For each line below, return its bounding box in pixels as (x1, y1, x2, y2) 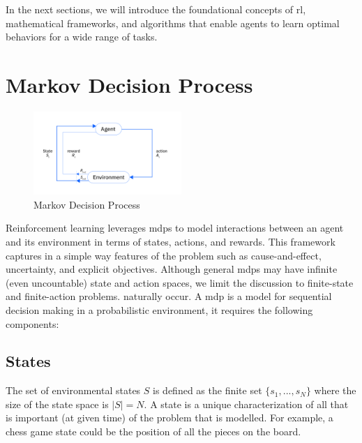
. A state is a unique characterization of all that (144, 396, 349, 411)
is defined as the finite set (153, 383, 262, 398)
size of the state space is (6, 396, 109, 411)
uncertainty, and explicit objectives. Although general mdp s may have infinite (6, 262, 338, 276)
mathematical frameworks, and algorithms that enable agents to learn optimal (6, 15, 340, 30)
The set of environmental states (6, 383, 141, 398)
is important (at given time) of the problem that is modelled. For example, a (6, 410, 333, 425)
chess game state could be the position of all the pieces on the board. (6, 424, 301, 439)
